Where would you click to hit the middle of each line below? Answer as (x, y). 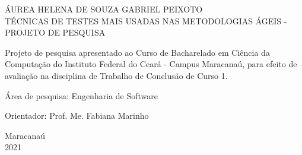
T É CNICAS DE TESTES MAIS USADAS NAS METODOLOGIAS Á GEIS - (146, 20)
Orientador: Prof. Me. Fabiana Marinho (77, 116)
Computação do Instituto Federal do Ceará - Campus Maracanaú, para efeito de (151, 64)
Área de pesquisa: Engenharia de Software (81, 95)
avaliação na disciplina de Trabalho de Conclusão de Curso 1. (116, 75)
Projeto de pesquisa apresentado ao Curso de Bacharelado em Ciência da (137, 52)
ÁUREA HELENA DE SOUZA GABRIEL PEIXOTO (104, 9)
